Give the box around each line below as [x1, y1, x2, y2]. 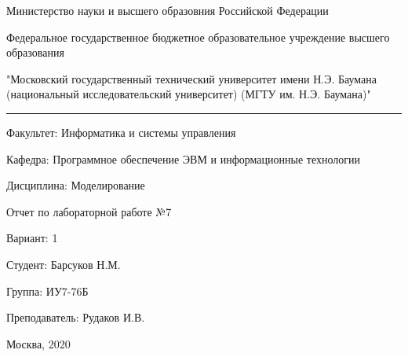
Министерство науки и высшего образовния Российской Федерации [6, 2, 329, 18]
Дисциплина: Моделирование [6, 177, 145, 193]
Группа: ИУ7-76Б [6, 282, 89, 299]
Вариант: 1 [6, 230, 58, 246]
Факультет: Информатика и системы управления [6, 123, 236, 140]
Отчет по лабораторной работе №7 [6, 203, 172, 219]
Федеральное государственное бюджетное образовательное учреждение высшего [6, 28, 390, 45]
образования [6, 44, 64, 61]
